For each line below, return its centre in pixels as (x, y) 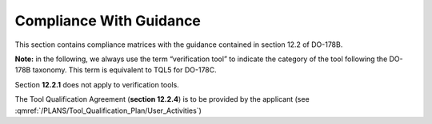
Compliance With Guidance (108, 21)
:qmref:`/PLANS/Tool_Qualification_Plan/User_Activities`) (108, 110)
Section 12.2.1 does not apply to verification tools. (97, 84)
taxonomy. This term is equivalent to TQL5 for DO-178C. (125, 70)
